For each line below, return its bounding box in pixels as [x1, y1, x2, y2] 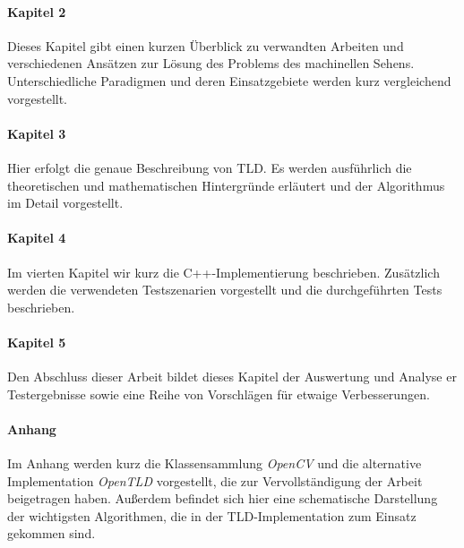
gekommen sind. [7, 524, 96, 543]
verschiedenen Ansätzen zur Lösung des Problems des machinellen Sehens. [7, 54, 415, 73]
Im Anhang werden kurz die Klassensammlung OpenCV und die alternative [7, 454, 422, 473]
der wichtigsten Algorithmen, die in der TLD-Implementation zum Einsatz [7, 506, 417, 525]
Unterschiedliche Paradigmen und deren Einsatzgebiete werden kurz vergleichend [7, 71, 451, 90]
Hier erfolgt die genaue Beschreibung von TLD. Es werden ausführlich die [7, 158, 412, 176]
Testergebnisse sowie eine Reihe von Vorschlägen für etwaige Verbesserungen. [7, 384, 430, 403]
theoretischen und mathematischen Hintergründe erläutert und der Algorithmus [7, 176, 445, 194]
